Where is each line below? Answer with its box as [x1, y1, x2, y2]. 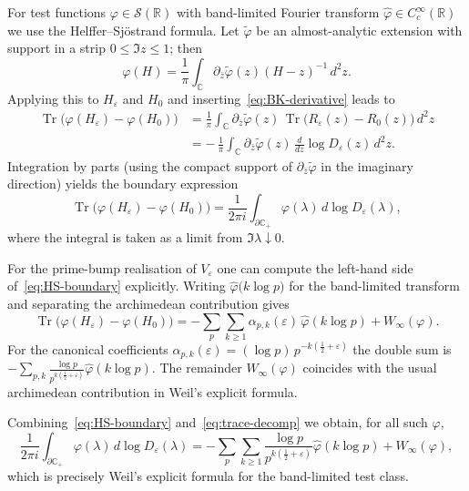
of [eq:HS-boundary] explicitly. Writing [7, 276, 226, 295]
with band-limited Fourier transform [176, 3, 380, 21]
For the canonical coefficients [7, 339, 168, 358]
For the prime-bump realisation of [7, 258, 197, 277]
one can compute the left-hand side [217, 258, 413, 277]
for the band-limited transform [289, 276, 460, 295]
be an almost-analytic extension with [256, 20, 463, 39]
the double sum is [352, 339, 452, 358]
